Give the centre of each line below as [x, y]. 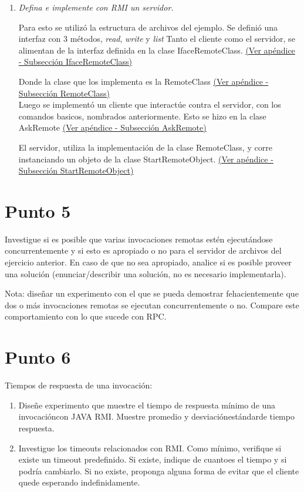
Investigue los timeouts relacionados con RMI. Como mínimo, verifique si [150, 448]
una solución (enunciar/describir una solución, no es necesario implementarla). [146, 273]
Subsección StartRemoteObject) [76, 170]
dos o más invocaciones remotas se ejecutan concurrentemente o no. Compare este [152, 305]
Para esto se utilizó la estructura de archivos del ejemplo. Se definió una [148, 27]
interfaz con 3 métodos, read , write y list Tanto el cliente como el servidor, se [157, 39]
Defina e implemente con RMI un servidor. [96, 7]
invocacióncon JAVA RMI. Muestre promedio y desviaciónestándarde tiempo [156, 416]
